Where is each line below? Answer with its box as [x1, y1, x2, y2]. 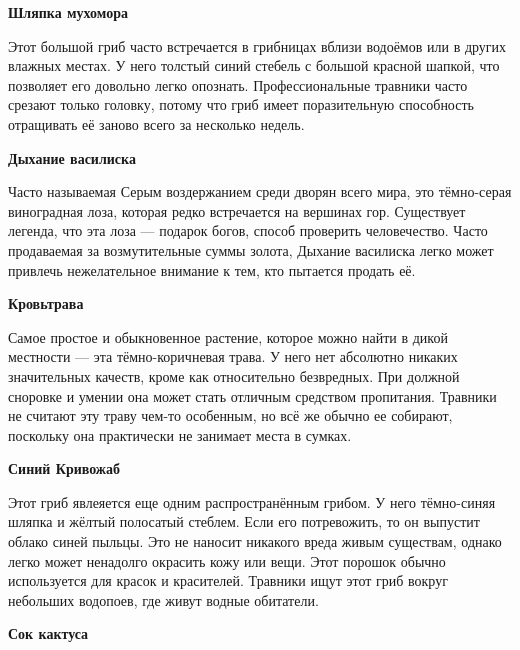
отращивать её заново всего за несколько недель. [8, 113, 305, 134]
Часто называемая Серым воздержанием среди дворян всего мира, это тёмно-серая [8, 181, 512, 202]
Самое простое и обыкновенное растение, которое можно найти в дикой [8, 326, 448, 347]
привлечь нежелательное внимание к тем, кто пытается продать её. [8, 259, 416, 280]
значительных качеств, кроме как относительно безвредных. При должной [8, 365, 460, 386]
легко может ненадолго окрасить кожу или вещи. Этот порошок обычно [8, 550, 446, 571]
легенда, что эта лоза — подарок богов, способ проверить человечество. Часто [8, 220, 488, 241]
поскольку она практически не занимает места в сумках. [8, 424, 352, 445]
